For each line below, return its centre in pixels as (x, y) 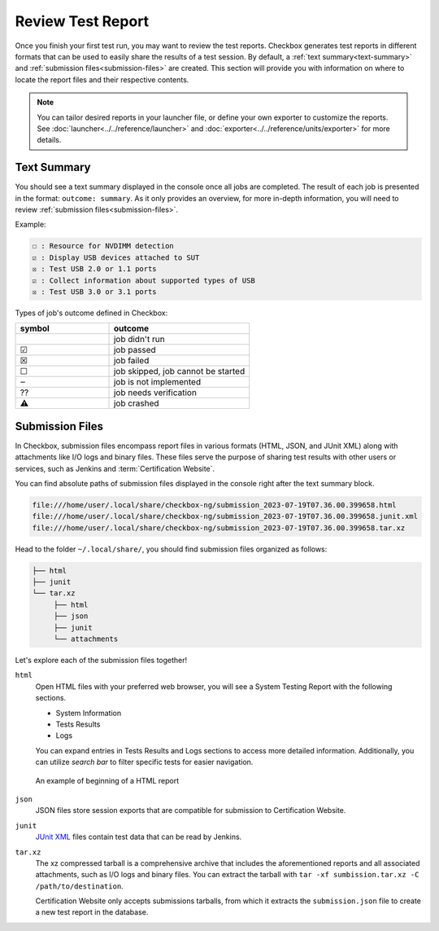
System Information (89, 713)
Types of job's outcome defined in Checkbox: (91, 313)
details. (49, 140)
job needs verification (155, 393)
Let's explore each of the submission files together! (101, 661)
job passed (135, 350)
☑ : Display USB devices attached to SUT (116, 257)
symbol (35, 328)
